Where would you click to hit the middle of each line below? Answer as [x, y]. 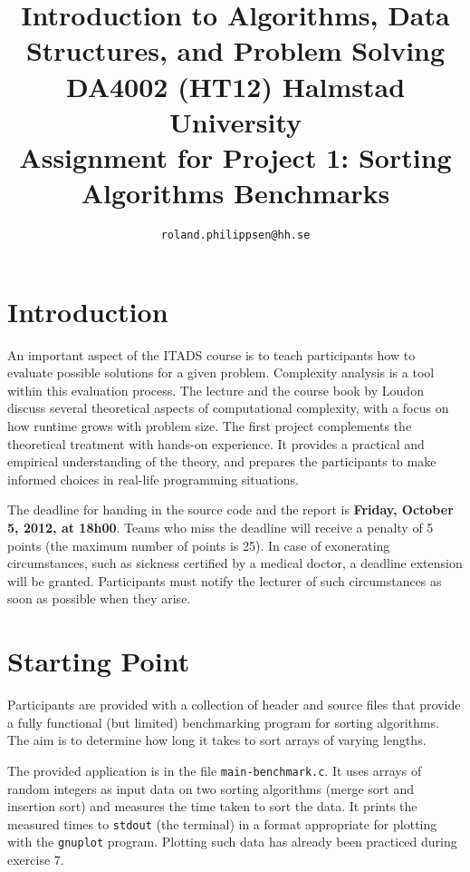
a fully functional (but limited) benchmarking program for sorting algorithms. [223, 722]
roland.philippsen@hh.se [235, 235]
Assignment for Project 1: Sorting [235, 157]
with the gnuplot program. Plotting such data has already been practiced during [232, 842]
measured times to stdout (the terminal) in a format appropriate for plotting [222, 823]
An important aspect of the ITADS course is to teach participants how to [211, 354]
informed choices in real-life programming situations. [153, 479]
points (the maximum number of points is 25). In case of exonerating [199, 545]
